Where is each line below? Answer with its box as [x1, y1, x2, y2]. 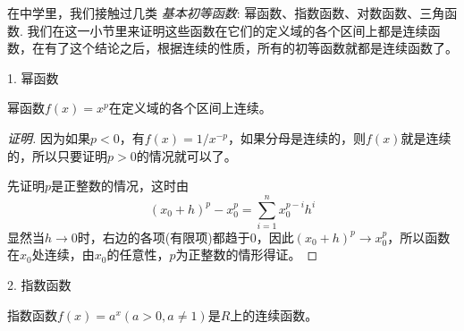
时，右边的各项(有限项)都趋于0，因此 [77, 227, 294, 246]
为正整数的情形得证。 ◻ [175, 245, 318, 264]
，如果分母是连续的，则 [228, 128, 367, 147]
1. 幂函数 [7, 68, 59, 87]
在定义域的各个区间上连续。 [108, 98, 272, 117]
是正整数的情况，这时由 [51, 176, 190, 195]
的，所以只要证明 [7, 146, 107, 165]
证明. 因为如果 [7, 128, 90, 147]
